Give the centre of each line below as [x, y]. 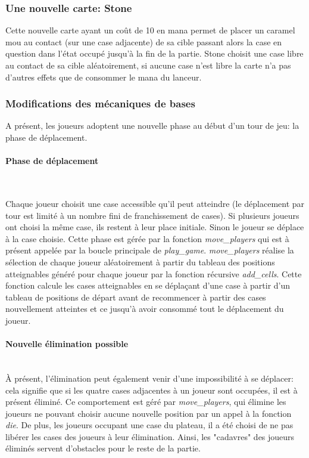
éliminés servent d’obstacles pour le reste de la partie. [103, 448]
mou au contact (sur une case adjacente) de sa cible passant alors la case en [144, 41]
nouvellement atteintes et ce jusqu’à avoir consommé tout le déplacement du [145, 309]
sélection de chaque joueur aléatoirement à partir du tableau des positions [140, 262]
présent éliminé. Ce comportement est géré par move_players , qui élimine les [146, 402]
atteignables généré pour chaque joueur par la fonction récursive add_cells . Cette [154, 273]
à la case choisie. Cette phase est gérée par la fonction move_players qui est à [147, 238]
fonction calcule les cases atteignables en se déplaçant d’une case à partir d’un [148, 285]
